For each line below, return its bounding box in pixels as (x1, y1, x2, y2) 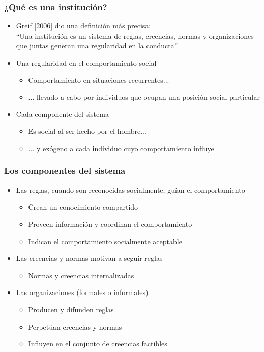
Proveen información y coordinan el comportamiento (28, 218, 192, 229)
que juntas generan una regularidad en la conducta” (16, 40, 178, 51)
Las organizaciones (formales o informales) (16, 287, 149, 298)
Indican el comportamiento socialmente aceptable (28, 236, 182, 246)
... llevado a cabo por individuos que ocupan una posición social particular (28, 92, 260, 102)
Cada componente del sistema (16, 108, 109, 119)
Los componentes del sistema (4, 164, 126, 177)
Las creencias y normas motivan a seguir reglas (16, 253, 163, 263)
